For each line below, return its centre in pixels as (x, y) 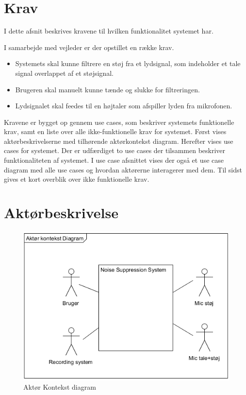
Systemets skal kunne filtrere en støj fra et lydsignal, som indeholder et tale (128, 63)
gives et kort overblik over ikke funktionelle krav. (77, 179)
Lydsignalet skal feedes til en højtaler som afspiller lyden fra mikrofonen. (124, 106)
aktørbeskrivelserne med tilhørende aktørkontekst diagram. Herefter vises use (119, 141)
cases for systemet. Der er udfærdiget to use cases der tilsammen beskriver (115, 150)
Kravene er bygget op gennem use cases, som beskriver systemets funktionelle (119, 122)
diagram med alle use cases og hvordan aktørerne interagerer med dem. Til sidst (123, 169)
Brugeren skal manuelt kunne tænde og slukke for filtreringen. (107, 89)
